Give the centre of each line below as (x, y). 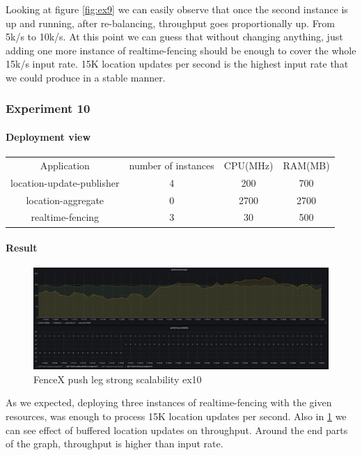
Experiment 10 (48, 108)
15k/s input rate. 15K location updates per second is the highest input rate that (177, 64)
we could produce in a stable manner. (86, 77)
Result (22, 248)
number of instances (172, 165)
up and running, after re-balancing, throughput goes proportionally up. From (170, 23)
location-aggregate (65, 200)
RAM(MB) (306, 165)
